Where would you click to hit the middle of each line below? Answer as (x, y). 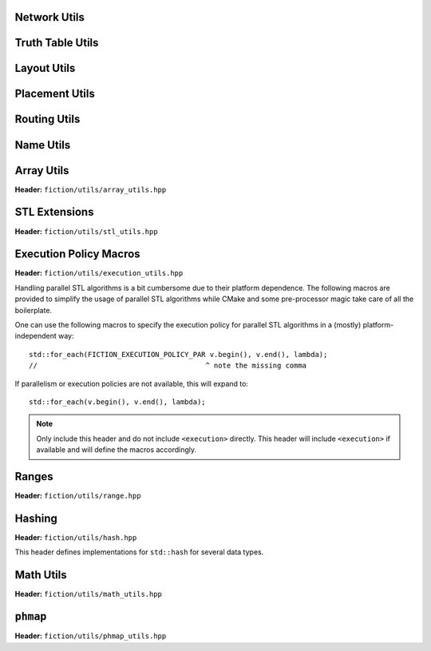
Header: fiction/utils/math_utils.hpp (89, 594)
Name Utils (43, 145)
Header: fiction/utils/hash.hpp (76, 537)
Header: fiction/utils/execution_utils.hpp (99, 273)
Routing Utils (47, 119)
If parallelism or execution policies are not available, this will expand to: (132, 383)
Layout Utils (45, 68)
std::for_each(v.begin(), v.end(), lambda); (118, 402)
